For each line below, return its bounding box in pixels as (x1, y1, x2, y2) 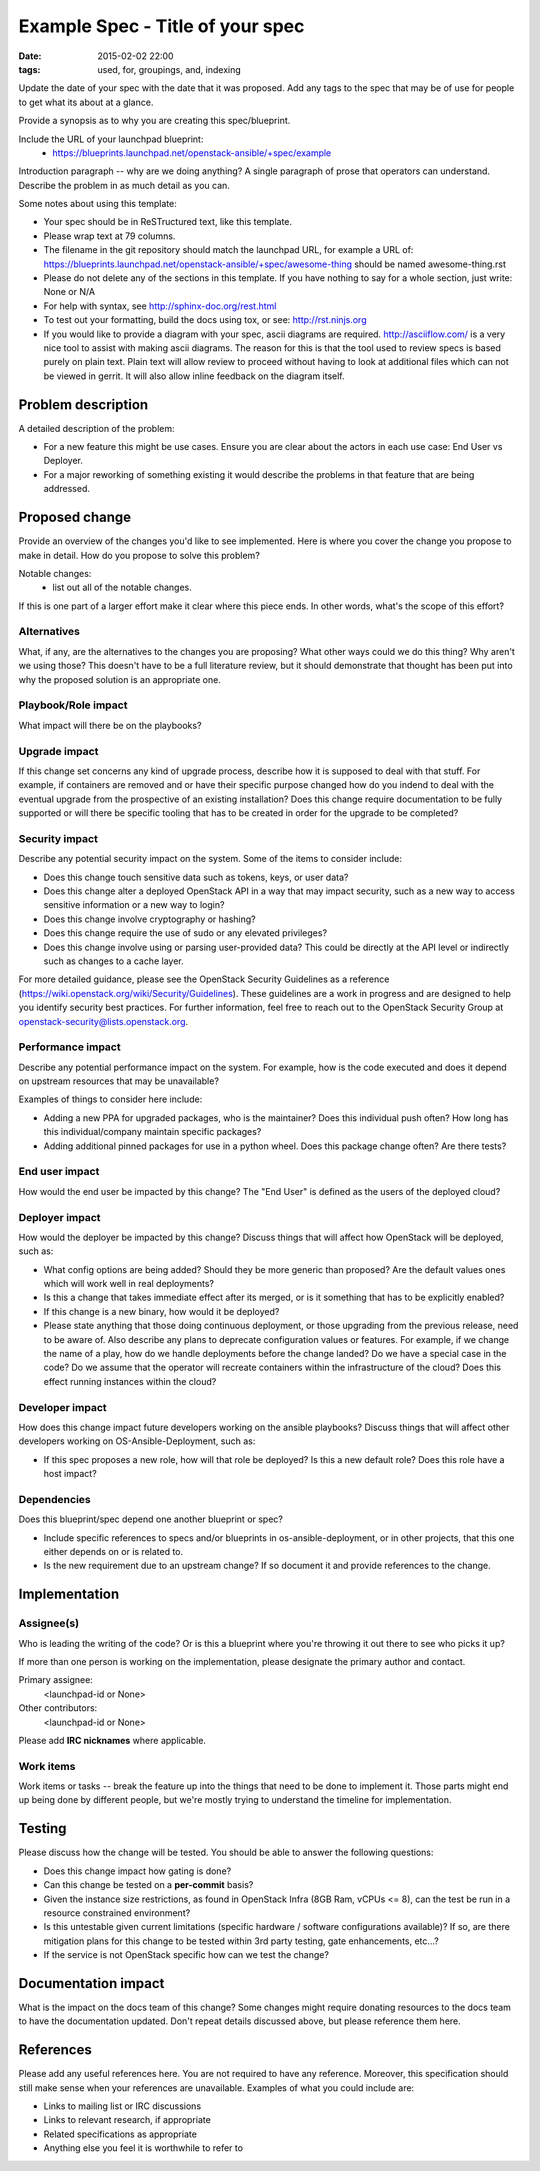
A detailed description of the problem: (18, 422, 175, 434)
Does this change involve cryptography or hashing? (43, 913, 257, 925)
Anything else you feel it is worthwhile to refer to (43, 2142, 244, 2154)
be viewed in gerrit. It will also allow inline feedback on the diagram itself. (43, 370, 345, 382)
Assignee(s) (18, 1616, 80, 1630)
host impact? (43, 1468, 97, 1480)
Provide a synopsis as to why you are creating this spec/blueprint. (18, 115, 291, 127)
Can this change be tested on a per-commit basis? (43, 1879, 254, 1891)
